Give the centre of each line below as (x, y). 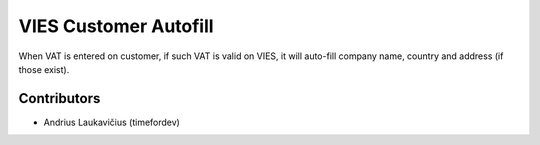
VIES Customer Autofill (116, 26)
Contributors (59, 98)
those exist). (44, 69)
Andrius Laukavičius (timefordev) (111, 122)
